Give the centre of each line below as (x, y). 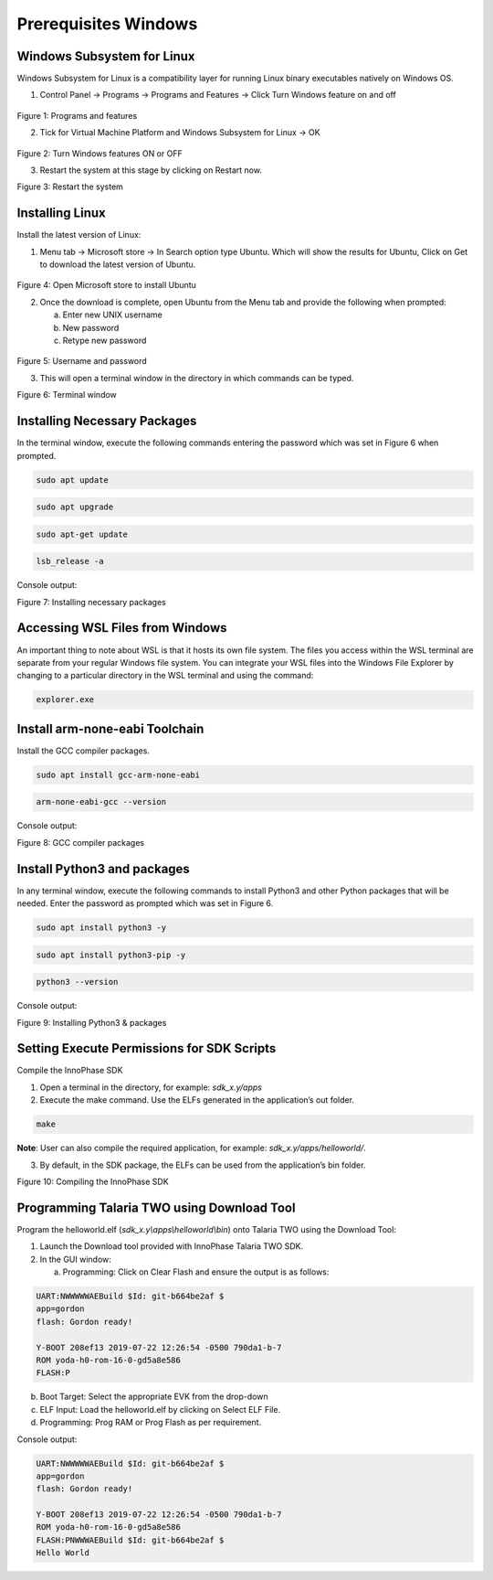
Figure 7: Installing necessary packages (91, 602)
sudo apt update (73, 480)
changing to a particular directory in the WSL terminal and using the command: (165, 676)
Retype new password (105, 341)
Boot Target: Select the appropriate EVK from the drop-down (154, 1397)
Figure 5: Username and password (82, 361)
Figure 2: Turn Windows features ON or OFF (100, 153)
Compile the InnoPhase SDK (70, 1071)
